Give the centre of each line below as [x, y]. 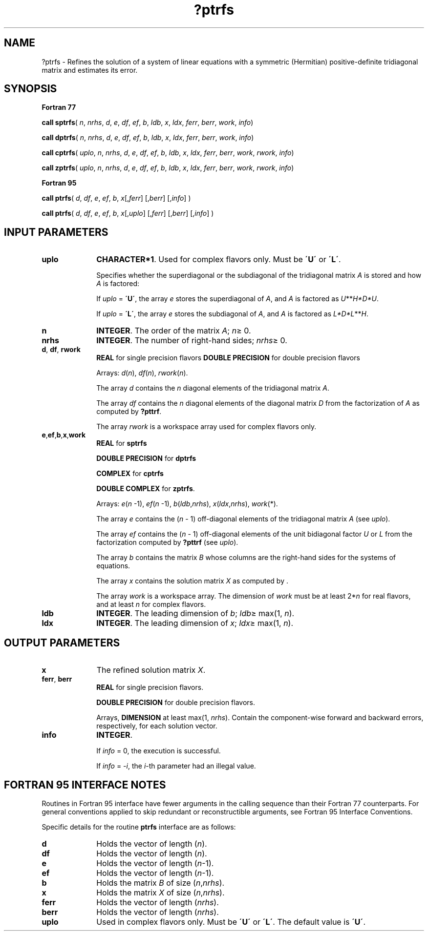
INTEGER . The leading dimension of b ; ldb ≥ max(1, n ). [195, 613]
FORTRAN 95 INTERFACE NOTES [85, 785]
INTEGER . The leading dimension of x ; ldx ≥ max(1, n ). [195, 623]
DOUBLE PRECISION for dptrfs [146, 458]
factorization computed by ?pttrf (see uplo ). [167, 542]
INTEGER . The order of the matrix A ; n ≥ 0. [174, 331]
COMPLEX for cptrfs [130, 474]
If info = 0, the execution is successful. [159, 751]
